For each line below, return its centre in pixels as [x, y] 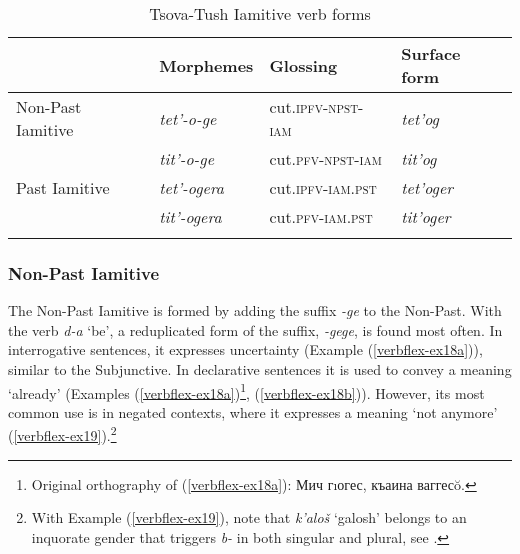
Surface [431, 53]
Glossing [303, 65]
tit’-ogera [190, 216]
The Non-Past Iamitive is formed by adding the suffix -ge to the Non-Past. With [255, 310]
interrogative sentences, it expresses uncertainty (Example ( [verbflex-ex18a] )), [245, 349]
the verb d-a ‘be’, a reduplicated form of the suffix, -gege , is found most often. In [255, 329]
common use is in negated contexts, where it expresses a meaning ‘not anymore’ [253, 411]
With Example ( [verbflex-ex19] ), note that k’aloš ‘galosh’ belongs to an [249, 517]
